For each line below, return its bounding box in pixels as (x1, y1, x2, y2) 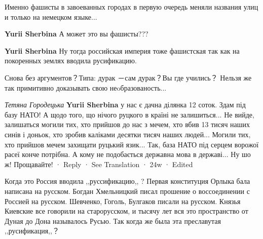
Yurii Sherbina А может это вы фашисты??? (5, 28, 148, 39)
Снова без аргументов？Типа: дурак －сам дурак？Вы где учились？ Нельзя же (5, 72, 252, 83)
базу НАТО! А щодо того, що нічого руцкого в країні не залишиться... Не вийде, (5, 109, 254, 119)
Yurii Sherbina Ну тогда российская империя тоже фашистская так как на (5, 45, 240, 56)
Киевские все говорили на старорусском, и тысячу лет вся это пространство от (5, 206, 248, 216)
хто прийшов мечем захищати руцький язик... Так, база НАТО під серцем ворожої (5, 139, 259, 149)
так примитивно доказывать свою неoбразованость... (5, 82, 167, 93)
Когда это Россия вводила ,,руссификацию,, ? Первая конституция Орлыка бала (5, 176, 250, 186)
